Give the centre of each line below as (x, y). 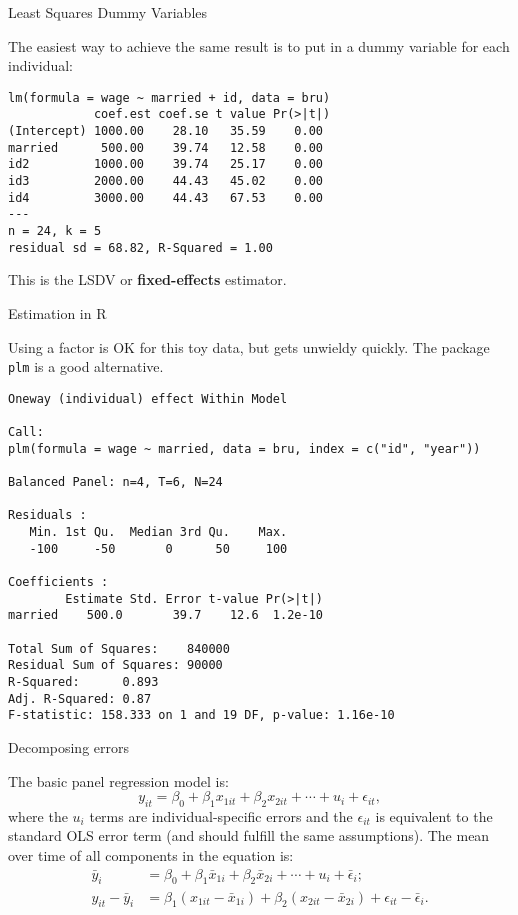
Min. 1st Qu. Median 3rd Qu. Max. (158, 532)
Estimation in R (57, 312)
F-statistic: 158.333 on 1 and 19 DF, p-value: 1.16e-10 (201, 715)
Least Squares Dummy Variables (108, 12)
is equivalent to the (434, 815)
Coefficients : (58, 582)
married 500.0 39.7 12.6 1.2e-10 (165, 615)
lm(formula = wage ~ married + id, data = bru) (169, 97)
